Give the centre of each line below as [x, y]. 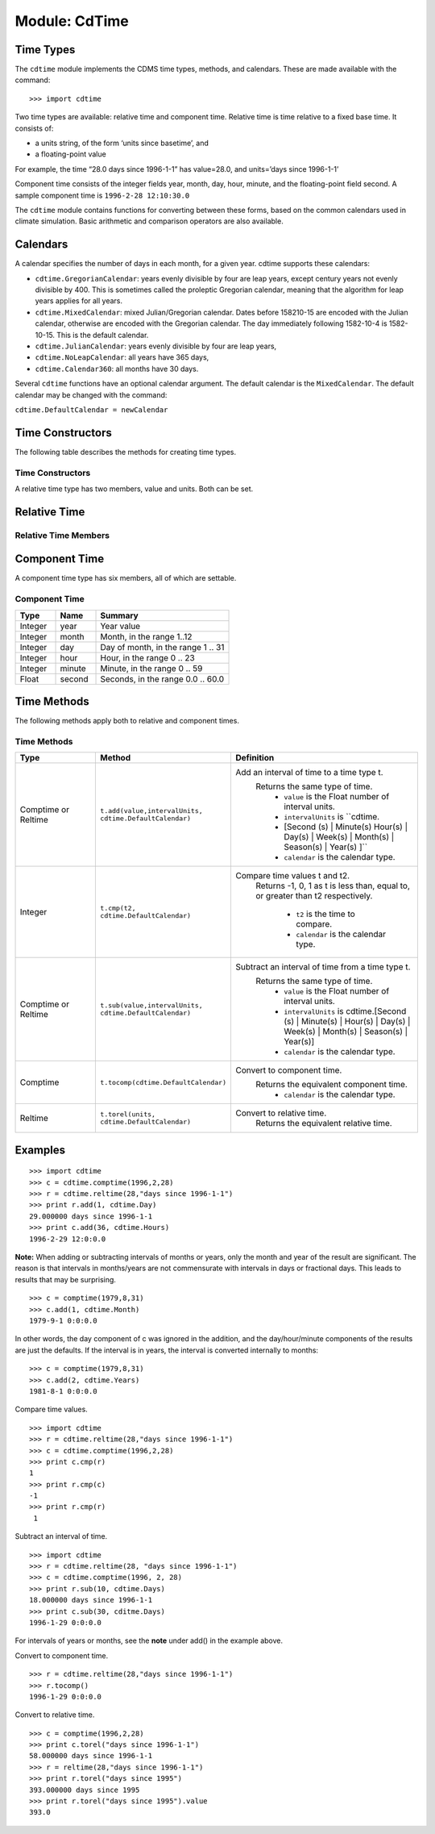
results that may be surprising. [66, 1279]
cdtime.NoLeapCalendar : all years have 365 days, [122, 357]
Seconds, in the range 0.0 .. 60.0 [162, 679]
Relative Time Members [62, 535]
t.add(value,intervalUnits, [151, 811]
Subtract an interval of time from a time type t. [323, 967]
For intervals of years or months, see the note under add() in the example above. [149, 1640]
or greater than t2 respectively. [314, 896]
